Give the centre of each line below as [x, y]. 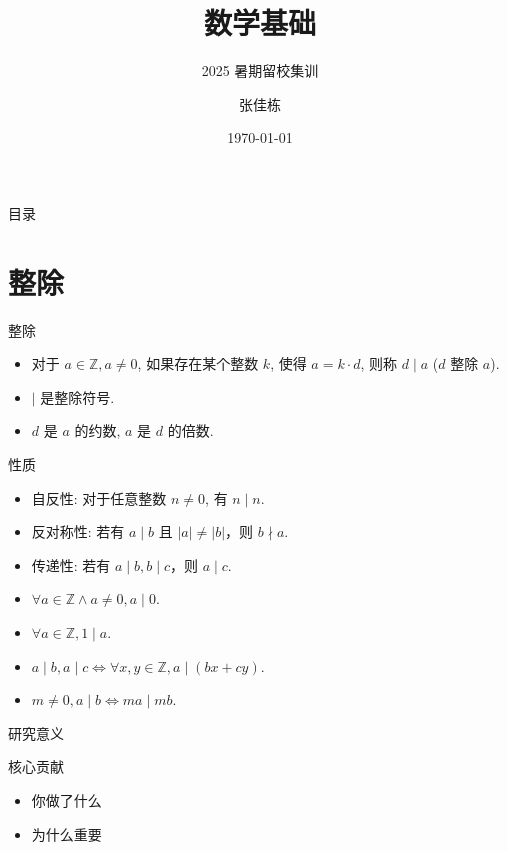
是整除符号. [77, 396]
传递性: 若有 [71, 564]
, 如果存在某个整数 [198, 363]
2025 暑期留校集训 [260, 70]
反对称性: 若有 [78, 531]
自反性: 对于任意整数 [99, 497]
